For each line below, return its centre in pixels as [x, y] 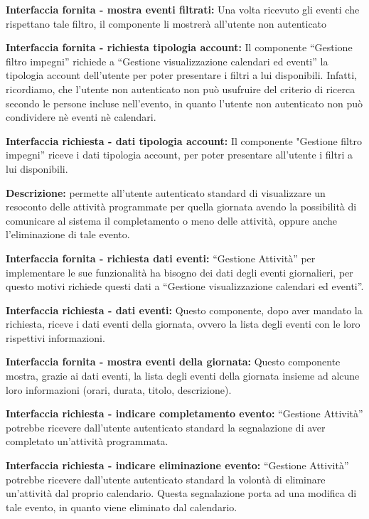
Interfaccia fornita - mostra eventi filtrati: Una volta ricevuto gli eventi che [183, 9]
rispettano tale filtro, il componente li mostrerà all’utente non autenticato [166, 23]
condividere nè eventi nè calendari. [81, 117]
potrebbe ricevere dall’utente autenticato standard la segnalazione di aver [166, 427]
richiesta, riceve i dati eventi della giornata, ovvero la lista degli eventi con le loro [183, 324]
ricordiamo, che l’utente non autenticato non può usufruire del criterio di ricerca [181, 89]
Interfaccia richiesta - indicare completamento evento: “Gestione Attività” [184, 413]
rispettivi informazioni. [55, 337]
